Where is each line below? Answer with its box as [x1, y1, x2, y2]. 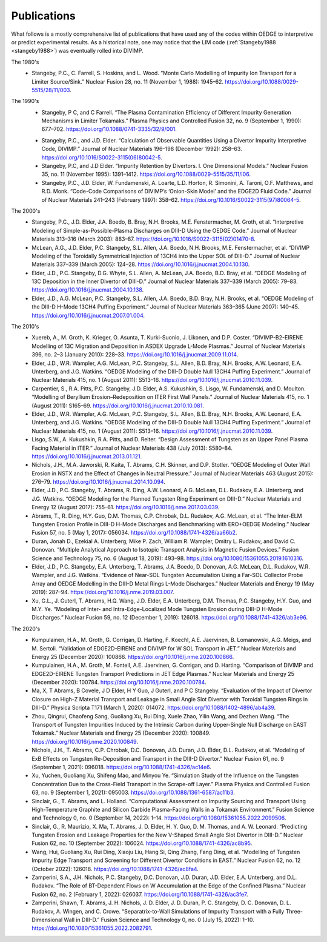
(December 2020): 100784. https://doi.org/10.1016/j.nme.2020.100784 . [31, 679, 206, 686]
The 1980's [11, 58, 39, 65]
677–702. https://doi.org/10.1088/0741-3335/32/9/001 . [41, 125, 177, 133]
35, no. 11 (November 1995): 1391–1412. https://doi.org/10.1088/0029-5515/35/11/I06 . [41, 170, 251, 178]
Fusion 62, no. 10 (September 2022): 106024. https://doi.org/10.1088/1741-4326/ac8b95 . [31, 840, 253, 847]
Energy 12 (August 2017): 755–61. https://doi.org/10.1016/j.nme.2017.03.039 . [31, 504, 220, 511]
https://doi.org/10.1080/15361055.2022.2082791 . [31, 924, 153, 932]
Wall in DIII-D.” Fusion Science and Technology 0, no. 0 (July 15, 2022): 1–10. [64, 916, 254, 923]
